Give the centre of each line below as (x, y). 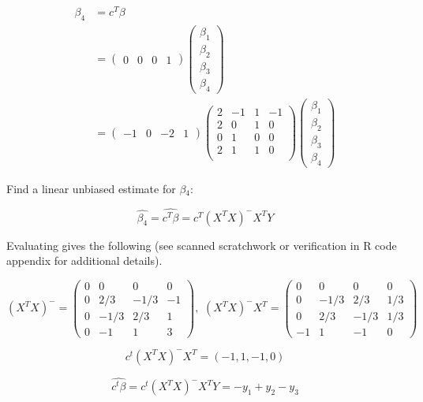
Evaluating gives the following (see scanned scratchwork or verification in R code (202, 245)
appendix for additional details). (84, 261)
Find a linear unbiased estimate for (91, 188)
